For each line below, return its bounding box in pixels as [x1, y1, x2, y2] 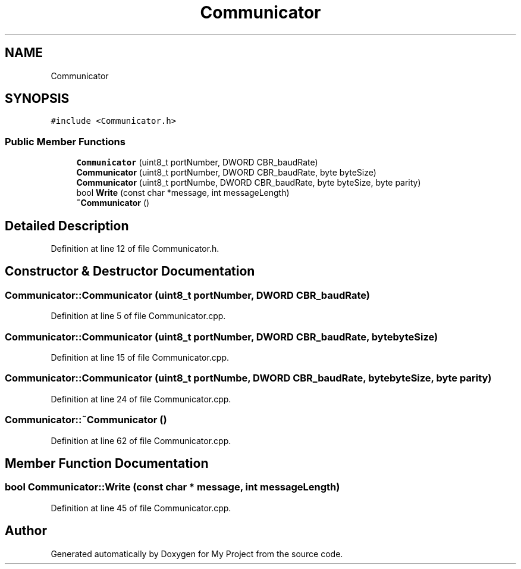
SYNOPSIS [5, 91, 70, 107]
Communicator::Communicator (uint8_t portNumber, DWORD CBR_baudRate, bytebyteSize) [5, 330, 438, 343]
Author [5, 523, 47, 539]
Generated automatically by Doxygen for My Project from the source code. [51, 548, 343, 559]
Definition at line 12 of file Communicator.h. [51, 243, 219, 254]
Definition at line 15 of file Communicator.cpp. [51, 352, 230, 362]
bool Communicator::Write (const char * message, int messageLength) [5, 481, 340, 493]
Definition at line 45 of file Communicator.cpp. [51, 502, 231, 513]
